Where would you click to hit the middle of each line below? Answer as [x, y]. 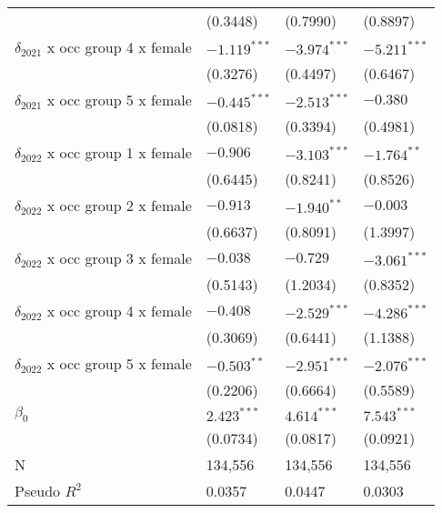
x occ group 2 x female [119, 205]
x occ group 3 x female [119, 258]
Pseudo [38, 491]
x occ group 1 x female [119, 152]
